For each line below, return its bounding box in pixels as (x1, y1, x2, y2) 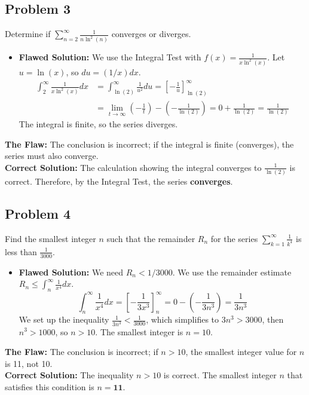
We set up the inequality (19, 313, 109, 326)
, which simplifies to (146, 313, 219, 326)
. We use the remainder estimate (172, 265, 292, 278)
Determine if (5, 27, 51, 40)
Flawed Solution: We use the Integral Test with (19, 51, 201, 63)
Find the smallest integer (5, 232, 96, 244)
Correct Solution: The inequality (5, 369, 134, 381)
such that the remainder (106, 232, 195, 244)
